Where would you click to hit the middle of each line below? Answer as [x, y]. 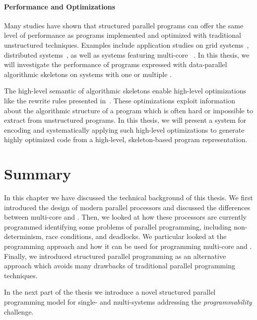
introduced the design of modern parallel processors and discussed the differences [127, 207]
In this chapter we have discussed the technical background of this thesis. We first [128, 198]
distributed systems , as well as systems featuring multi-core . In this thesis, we [127, 54]
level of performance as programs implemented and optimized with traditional [123, 35]
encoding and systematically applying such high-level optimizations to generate [124, 129]
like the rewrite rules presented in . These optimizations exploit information [120, 100]
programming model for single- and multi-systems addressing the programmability [128, 301]
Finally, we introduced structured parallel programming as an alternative [115, 256]
